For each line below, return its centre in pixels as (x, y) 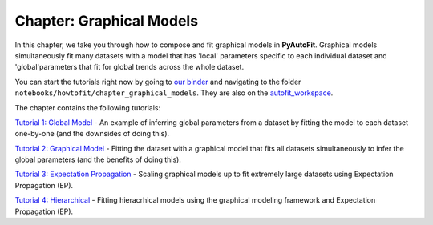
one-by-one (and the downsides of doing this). (92, 134)
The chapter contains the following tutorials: (87, 107)
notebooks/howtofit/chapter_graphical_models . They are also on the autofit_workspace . (174, 93)
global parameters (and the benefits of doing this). (98, 159)
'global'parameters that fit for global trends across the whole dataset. (129, 67)
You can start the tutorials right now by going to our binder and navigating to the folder (158, 82)
